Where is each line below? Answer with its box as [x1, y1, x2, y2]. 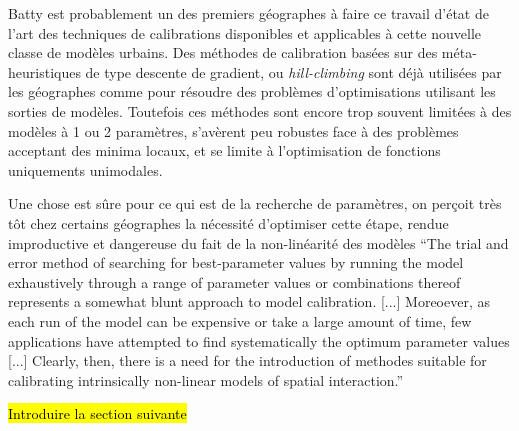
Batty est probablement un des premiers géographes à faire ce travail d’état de [8, 3, 489, 23]
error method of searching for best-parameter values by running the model [8, 252, 464, 273]
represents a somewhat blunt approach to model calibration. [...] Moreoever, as [8, 291, 490, 312]
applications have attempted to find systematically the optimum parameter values [8, 330, 510, 351]
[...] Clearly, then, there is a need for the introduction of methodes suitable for [8, 350, 487, 371]
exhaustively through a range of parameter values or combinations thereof [8, 271, 461, 292]
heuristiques [8, 61, 81, 82]
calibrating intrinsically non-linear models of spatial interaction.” [8, 369, 404, 390]
